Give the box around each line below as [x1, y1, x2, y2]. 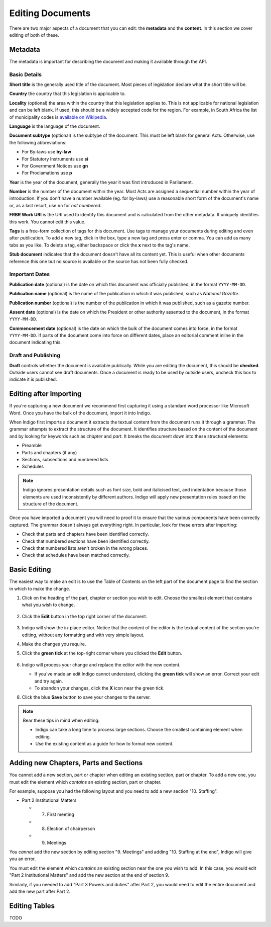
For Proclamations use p [22, 170, 72, 176]
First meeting [47, 811, 75, 817]
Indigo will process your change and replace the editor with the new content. [22, 661, 181, 667]
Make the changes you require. [22, 641, 86, 647]
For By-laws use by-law [22, 149, 71, 155]
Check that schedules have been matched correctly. [22, 552, 130, 558]
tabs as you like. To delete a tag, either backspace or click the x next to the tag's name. [9, 242, 190, 248]
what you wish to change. [22, 602, 75, 608]
